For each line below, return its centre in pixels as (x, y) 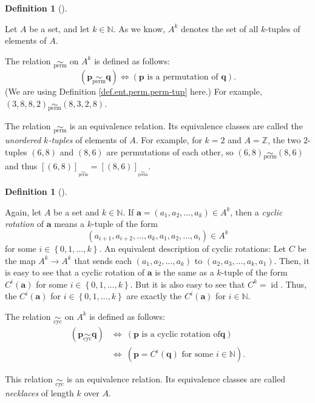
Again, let (23, 212)
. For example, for (169, 140)
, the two (284, 140)
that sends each (103, 260)
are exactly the (154, 296)
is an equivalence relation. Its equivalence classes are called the (186, 125)
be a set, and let (59, 28)
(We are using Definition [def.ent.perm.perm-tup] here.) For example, (134, 91)
